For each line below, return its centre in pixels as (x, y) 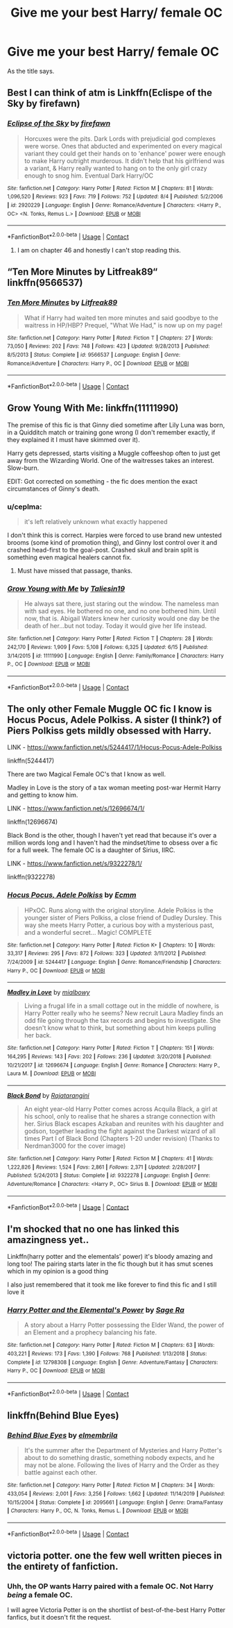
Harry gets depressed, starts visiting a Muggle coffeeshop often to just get (114, 453)
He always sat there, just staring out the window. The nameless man (121, 604)
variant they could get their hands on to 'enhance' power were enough (125, 153)
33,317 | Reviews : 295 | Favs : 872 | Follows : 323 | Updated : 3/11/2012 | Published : (107, 953)
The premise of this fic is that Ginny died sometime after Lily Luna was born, (116, 425)
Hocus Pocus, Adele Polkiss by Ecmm (72, 895)
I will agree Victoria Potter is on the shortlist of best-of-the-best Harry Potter (116, 1610)
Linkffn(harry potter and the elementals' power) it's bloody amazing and (110, 1257)
